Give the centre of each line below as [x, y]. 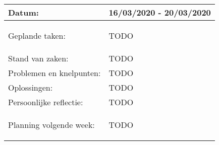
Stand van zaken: [38, 58]
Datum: [23, 12]
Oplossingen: [31, 87]
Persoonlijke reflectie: [46, 102]
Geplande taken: [37, 35]
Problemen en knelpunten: [54, 73]
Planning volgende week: [51, 125]
